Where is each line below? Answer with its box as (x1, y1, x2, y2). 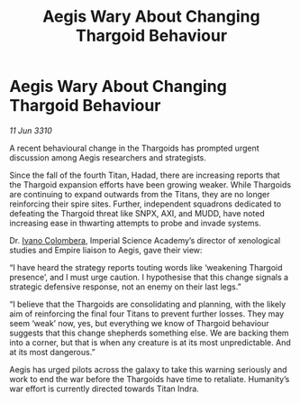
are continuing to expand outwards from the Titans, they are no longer (9, 188, 270, 199)
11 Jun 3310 (9, 124, 52, 136)
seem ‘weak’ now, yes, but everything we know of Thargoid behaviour (9, 317, 270, 328)
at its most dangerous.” (9, 346, 96, 357)
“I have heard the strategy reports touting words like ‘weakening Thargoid (9, 261, 283, 272)
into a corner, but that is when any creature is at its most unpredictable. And (9, 336, 291, 348)
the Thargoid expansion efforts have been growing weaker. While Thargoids (9, 179, 291, 190)
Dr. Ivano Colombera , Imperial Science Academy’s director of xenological (9, 234, 281, 245)
